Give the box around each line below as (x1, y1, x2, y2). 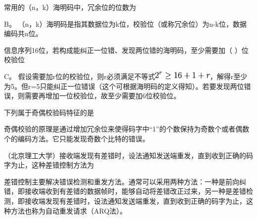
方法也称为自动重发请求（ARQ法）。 (10, 205, 127, 216)
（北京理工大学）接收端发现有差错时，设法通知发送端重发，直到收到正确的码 (4, 150, 253, 160)
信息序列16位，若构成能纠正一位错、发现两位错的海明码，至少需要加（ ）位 (4, 44, 249, 55)
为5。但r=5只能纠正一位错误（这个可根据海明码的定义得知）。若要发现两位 (4, 81, 244, 91)
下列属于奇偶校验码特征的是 (4, 107, 94, 117)
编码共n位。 (4, 28, 43, 39)
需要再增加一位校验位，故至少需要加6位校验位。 (24, 90, 180, 101)
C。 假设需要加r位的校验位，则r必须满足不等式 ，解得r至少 (4, 71, 248, 81)
